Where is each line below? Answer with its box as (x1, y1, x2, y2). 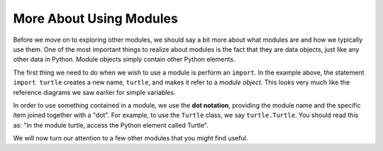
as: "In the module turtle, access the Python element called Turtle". (13, 121, 209, 129)
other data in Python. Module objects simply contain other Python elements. (13, 55, 235, 64)
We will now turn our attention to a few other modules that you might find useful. (13, 134, 248, 142)
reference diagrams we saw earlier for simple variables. (13, 88, 176, 96)
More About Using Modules (13, 11, 179, 26)
